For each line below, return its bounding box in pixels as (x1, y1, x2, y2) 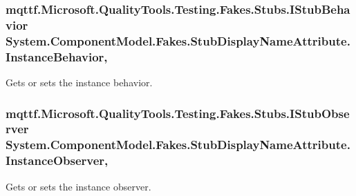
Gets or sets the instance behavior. (6, 75, 153, 89)
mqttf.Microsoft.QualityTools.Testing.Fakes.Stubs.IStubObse (6, 104, 350, 121)
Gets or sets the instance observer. (6, 179, 151, 193)
